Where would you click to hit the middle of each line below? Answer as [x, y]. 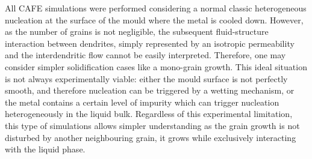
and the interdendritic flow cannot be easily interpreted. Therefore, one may [145, 55]
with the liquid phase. [45, 149]
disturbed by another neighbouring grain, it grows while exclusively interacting [151, 137]
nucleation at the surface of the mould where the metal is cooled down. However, [154, 19]
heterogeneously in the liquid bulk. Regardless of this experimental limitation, [149, 114]
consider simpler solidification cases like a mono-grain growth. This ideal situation [156, 66]
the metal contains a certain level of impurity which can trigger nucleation [142, 102]
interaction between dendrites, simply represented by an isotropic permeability [150, 43]
